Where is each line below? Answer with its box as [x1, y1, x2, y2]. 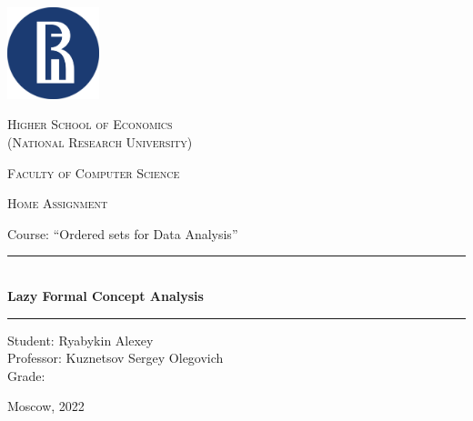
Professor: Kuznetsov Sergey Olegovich [7, 348, 224, 367]
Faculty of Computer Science [7, 163, 180, 182]
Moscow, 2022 [7, 396, 85, 416]
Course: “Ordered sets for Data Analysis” [7, 224, 238, 243]
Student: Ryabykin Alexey [7, 330, 154, 349]
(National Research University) [7, 132, 193, 151]
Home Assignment [7, 194, 108, 213]
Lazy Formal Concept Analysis [7, 286, 204, 305]
